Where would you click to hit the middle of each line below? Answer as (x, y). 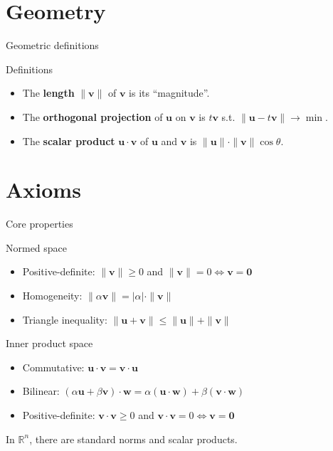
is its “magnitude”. (169, 93)
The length (48, 93)
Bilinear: (41, 391)
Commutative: (53, 367)
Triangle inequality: (65, 319)
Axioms (43, 190)
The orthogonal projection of (92, 116)
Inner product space (49, 343)
